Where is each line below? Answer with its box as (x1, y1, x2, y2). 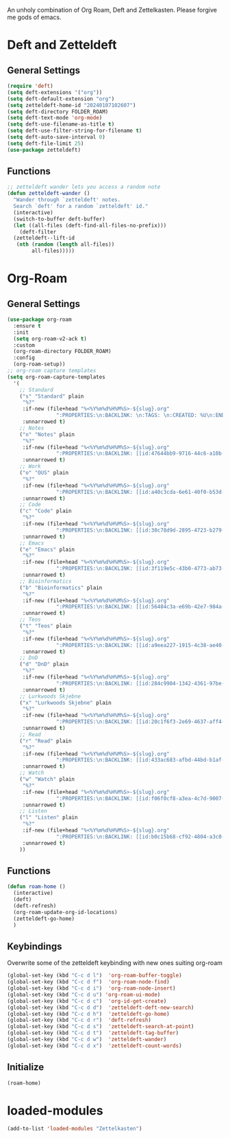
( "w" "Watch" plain (19, 776, 75, 783)
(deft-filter (19, 228, 57, 236)
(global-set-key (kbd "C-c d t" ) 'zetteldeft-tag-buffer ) (7, 1029, 179, 1036)
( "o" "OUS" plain (19, 470, 69, 477)
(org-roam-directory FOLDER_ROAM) (13, 348, 112, 355)
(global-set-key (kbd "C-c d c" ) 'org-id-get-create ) (7, 997, 167, 1005)
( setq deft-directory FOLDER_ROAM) (7, 108, 109, 115)
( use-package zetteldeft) (7, 146, 81, 153)
